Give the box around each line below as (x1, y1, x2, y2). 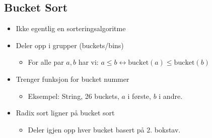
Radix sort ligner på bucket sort (16, 107, 115, 118)
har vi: (78, 57, 99, 67)
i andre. (159, 90, 183, 101)
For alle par (28, 57, 64, 67)
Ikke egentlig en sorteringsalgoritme (16, 23, 126, 34)
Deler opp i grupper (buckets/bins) (16, 40, 124, 50)
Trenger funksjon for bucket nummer (16, 73, 129, 84)
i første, (127, 90, 151, 101)
